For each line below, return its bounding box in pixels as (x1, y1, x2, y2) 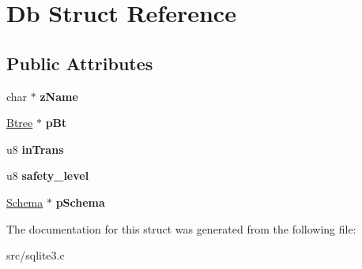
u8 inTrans (6, 140, 64, 157)
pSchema (55, 193, 105, 210)
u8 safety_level (6, 167, 89, 184)
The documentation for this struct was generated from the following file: (6, 220, 356, 237)
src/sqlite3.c (6, 247, 65, 263)
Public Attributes (6, 50, 153, 75)
